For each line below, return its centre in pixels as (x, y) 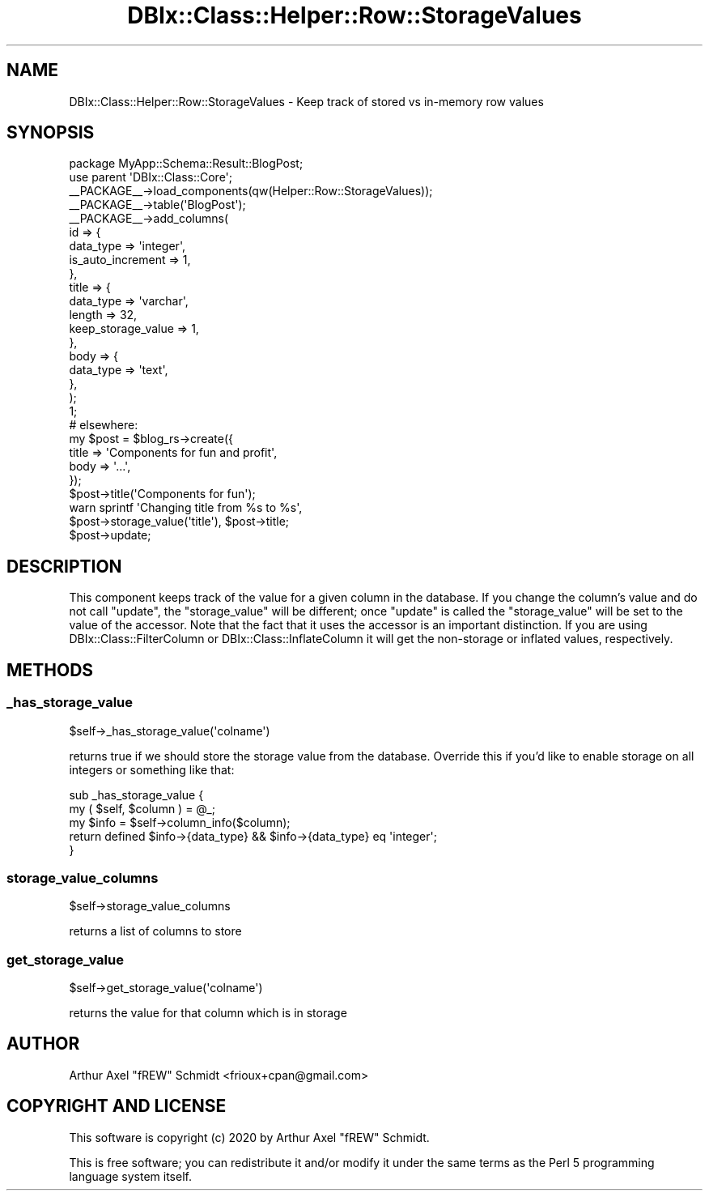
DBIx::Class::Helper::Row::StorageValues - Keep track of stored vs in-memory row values (306, 101)
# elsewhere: (104, 425)
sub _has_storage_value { (136, 794)
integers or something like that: (152, 769)
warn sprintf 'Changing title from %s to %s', (186, 508)
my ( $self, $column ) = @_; (142, 808)
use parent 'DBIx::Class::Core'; (151, 177)
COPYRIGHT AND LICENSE (117, 1106)
